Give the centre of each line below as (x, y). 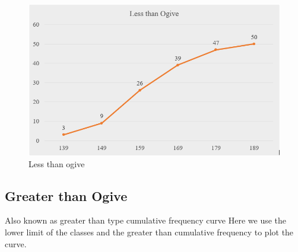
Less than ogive (57, 163)
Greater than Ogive (66, 195)
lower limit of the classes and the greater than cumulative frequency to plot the (149, 232)
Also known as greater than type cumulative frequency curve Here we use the (146, 220)
